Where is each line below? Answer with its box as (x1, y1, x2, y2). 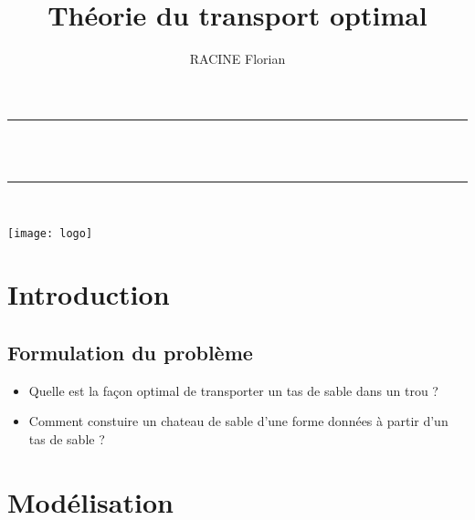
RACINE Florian (189, 49, 286, 68)
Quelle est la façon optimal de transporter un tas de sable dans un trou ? (28, 380, 438, 400)
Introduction (7, 276, 170, 313)
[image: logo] (7, 226, 93, 240)
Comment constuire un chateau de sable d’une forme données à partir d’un (28, 411, 449, 431)
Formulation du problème (7, 338, 253, 366)
